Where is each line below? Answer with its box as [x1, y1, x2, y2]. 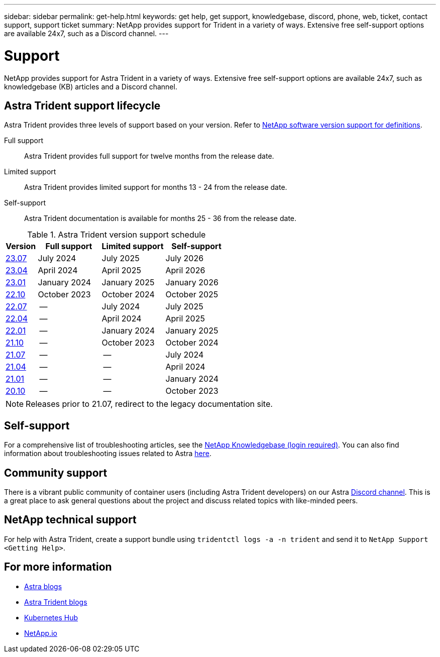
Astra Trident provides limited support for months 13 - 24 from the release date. [24, 183, 287, 192]
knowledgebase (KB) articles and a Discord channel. [4, 82, 177, 91]
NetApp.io [24, 628, 57, 637]
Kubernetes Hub [24, 613, 78, 622]
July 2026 [165, 253, 204, 264]
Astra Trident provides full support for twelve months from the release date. [24, 152, 274, 161]
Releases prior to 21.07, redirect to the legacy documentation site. [26, 399, 273, 409]
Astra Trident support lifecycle [4, 99, 161, 112]
